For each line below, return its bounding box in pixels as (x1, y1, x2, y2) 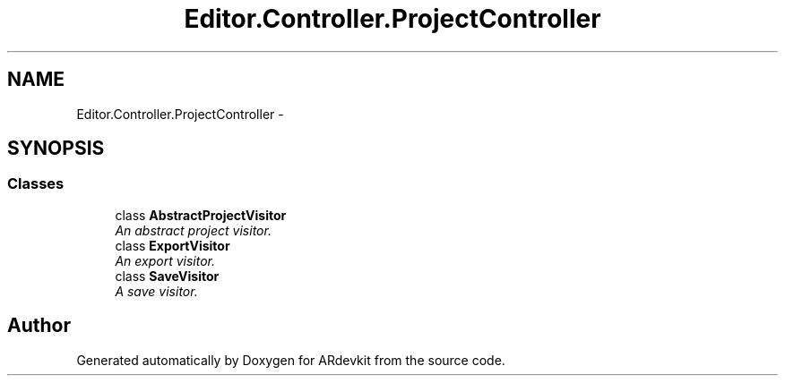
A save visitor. (115, 283, 198, 299)
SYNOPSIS (7, 137, 105, 160)
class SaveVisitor (115, 268, 220, 284)
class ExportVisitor (115, 237, 230, 253)
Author (7, 314, 71, 337)
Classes (7, 174, 65, 193)
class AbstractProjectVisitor (115, 207, 287, 223)
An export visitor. (115, 252, 215, 268)
